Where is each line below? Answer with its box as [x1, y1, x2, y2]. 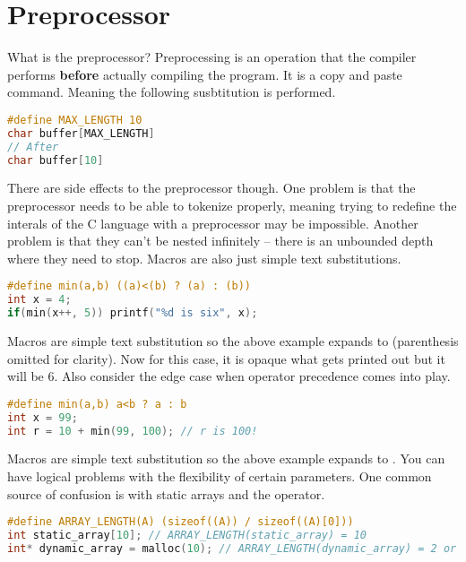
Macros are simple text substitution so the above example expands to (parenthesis [7, 332, 459, 350]
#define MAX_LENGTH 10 [7, 113, 142, 126]
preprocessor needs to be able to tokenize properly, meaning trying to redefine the [7, 196, 457, 214]
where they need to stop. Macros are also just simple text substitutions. [7, 248, 401, 267]
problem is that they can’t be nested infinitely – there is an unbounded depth [7, 231, 434, 250]
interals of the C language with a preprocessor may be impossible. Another [7, 213, 419, 232]
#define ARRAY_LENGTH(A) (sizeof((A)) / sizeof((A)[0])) [7, 515, 354, 529]
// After [7, 140, 59, 153]
